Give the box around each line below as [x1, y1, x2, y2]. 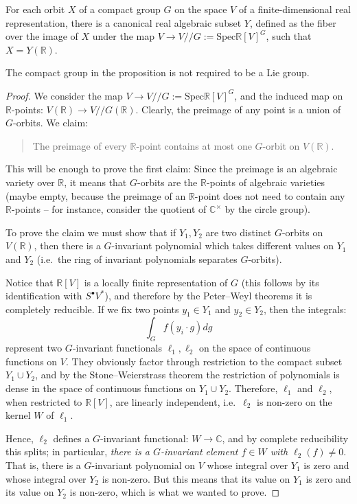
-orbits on [281, 225, 323, 239]
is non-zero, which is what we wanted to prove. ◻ [69, 485, 280, 499]
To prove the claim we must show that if [5, 225, 176, 239]
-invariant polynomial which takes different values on [111, 238, 334, 253]
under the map [92, 29, 154, 43]
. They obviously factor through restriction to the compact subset [66, 354, 343, 368]
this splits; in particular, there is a [5, 444, 150, 459]
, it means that [64, 174, 127, 189]
